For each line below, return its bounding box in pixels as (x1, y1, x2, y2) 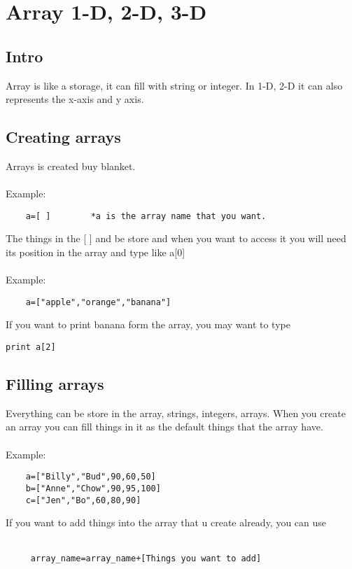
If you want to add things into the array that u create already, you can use (6, 515, 327, 530)
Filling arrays (6, 373, 104, 395)
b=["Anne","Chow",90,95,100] (25, 483, 161, 493)
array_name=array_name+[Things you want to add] (30, 554, 262, 564)
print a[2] (6, 342, 56, 353)
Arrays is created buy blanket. (6, 158, 136, 173)
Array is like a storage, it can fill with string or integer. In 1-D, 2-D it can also (6, 78, 343, 92)
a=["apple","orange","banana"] (25, 297, 171, 307)
